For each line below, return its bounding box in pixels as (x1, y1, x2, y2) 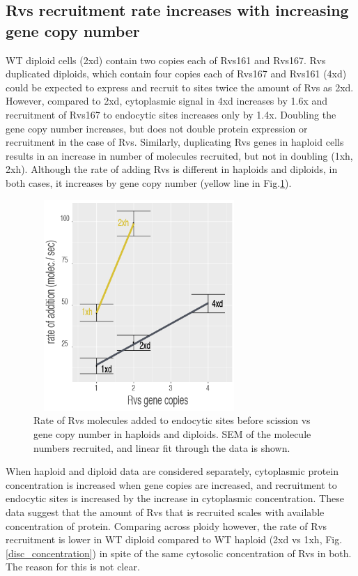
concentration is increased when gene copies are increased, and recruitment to (6, 477, 337, 492)
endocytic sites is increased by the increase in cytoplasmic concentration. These (6, 491, 344, 506)
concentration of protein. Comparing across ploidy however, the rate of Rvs (6, 518, 327, 533)
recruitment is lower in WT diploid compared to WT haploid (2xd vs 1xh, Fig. (6, 532, 343, 547)
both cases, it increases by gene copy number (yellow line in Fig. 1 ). (6, 175, 292, 190)
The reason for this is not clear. (6, 559, 140, 574)
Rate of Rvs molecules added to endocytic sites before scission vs (33, 413, 311, 427)
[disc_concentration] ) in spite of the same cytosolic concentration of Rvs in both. (6, 545, 352, 560)
